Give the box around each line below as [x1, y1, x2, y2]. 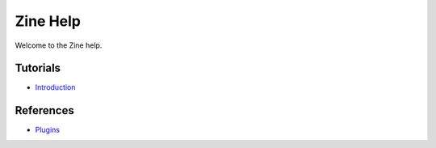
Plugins [35, 125, 61, 135]
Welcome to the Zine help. [15, 40, 103, 50]
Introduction [35, 82, 76, 92]
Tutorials [15, 61, 61, 75]
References [15, 104, 74, 117]
